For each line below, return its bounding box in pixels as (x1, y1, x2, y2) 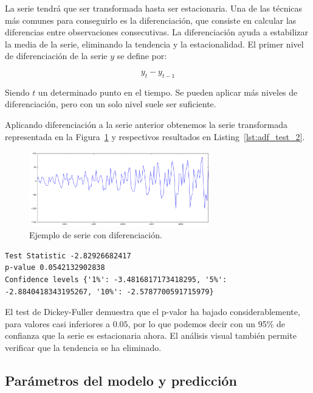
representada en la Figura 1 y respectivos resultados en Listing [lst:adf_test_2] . (5, 130, 305, 143)
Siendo (5, 85, 30, 98)
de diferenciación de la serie (5, 49, 108, 62)
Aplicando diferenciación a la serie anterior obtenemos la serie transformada (5, 118, 287, 130)
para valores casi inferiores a (5, 317, 111, 330)
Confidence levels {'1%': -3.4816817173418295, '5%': (5, 275, 227, 284)
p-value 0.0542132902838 (5, 263, 105, 272)
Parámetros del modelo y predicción (5, 370, 237, 389)
